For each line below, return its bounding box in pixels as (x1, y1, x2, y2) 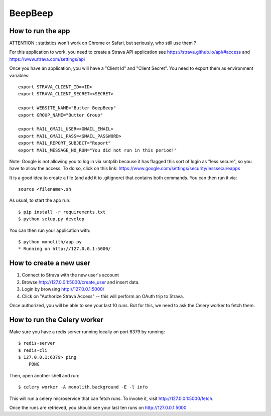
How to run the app (9, 27, 70, 35)
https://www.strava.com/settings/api (9, 56, 85, 62)
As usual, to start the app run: (9, 197, 71, 203)
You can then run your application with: (9, 227, 90, 233)
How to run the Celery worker (9, 315, 104, 324)
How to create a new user (9, 259, 90, 267)
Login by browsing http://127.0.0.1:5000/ (22, 286, 105, 292)
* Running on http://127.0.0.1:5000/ (18, 246, 111, 252)
